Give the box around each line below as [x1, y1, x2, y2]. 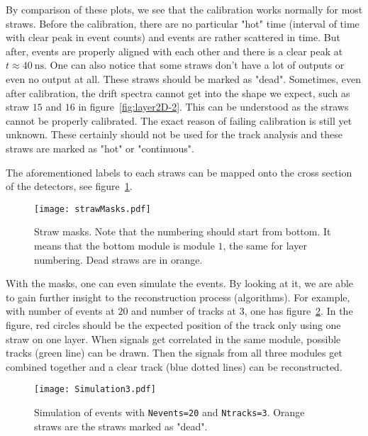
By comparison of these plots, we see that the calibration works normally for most [6, 2, 363, 16]
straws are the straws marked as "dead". [34, 418, 208, 433]
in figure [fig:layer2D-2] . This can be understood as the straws [78, 99, 349, 114]
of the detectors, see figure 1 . [6, 179, 133, 194]
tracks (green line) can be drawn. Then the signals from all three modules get [6, 345, 342, 360]
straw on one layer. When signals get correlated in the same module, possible [6, 331, 341, 346]
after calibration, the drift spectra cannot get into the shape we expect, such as [6, 85, 350, 100]
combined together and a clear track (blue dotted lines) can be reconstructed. [6, 359, 342, 374]
